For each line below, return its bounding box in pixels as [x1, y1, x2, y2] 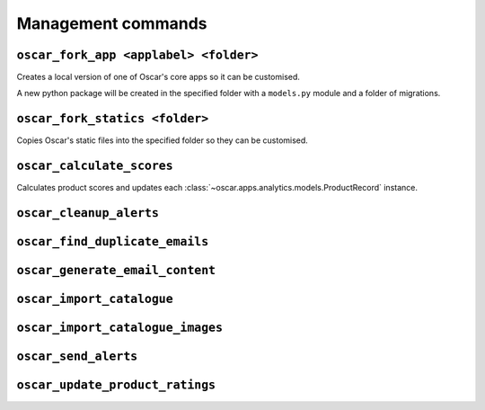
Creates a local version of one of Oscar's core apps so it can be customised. [16, 72, 301, 83]
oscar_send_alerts [16, 349, 138, 364]
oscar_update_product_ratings [16, 378, 216, 393]
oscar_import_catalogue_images [16, 320, 224, 335]
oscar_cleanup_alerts [16, 206, 159, 220]
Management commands [16, 13, 207, 33]
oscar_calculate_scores [16, 158, 174, 174]
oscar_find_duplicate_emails [16, 235, 209, 249]
